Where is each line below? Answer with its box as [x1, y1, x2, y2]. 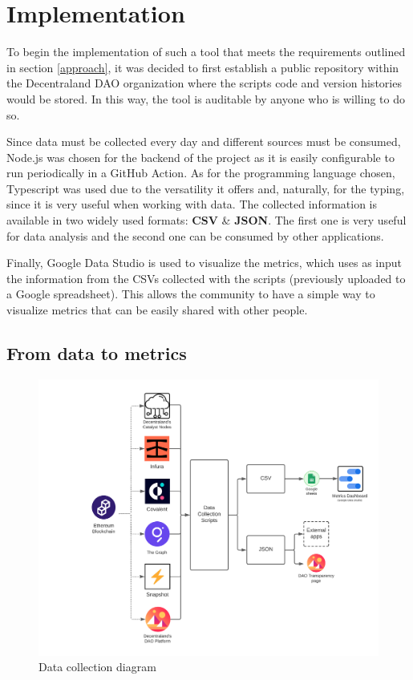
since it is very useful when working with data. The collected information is [6, 196, 378, 212]
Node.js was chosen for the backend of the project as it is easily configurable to [6, 148, 395, 165]
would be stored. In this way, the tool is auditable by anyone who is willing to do [6, 90, 405, 107]
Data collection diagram [38, 658, 156, 675]
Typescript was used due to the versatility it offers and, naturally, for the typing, [6, 180, 405, 196]
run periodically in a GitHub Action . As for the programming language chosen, [6, 164, 395, 181]
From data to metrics [6, 341, 187, 366]
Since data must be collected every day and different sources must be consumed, [6, 133, 401, 150]
